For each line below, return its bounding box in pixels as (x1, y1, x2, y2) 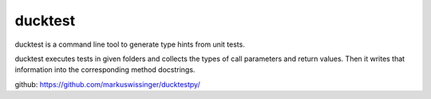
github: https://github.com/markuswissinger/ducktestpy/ (14, 79, 200, 89)
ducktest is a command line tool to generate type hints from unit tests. (14, 40, 245, 49)
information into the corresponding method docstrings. (14, 65, 196, 74)
